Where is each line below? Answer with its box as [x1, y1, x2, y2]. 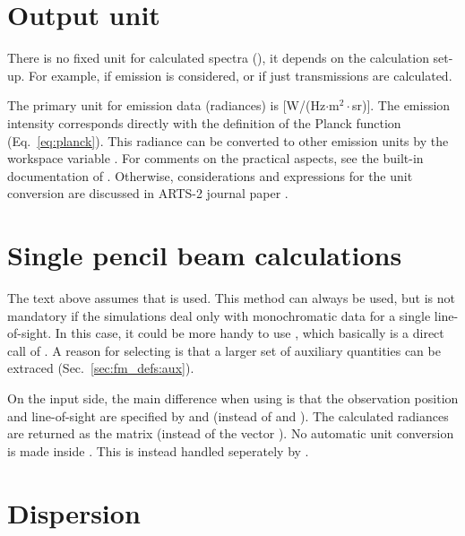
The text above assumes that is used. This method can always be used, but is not [7, 289, 455, 307]
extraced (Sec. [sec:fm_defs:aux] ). [7, 359, 194, 377]
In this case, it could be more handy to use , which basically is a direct [55, 324, 444, 342]
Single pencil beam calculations [7, 237, 402, 273]
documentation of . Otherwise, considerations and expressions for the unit [7, 166, 413, 185]
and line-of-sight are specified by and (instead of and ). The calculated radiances [7, 406, 449, 425]
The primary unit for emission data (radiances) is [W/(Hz [7, 96, 326, 115]
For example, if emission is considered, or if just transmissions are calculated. [29, 65, 452, 84]
